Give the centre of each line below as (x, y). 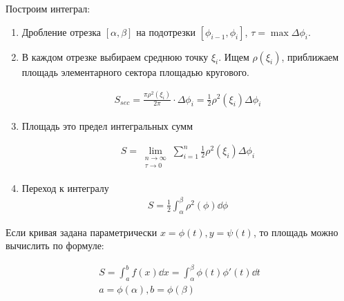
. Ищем (234, 56)
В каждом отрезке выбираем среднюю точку (115, 56)
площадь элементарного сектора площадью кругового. (135, 71)
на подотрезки (166, 31)
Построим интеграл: (48, 8)
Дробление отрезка (61, 31)
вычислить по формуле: (55, 245)
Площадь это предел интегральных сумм (107, 125)
